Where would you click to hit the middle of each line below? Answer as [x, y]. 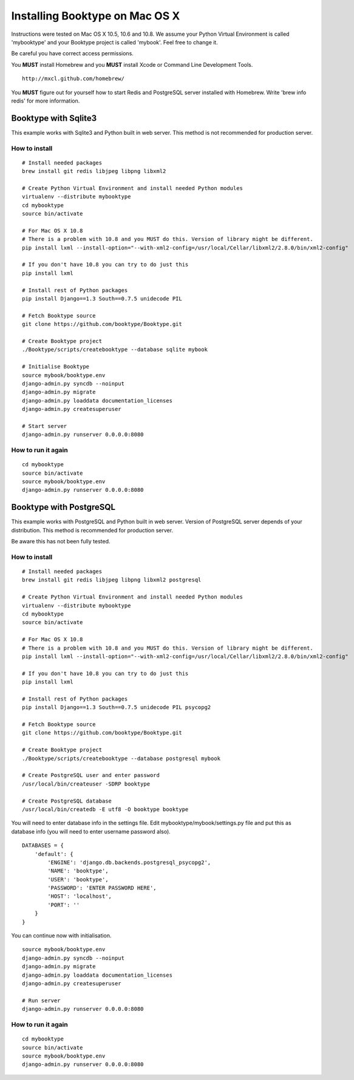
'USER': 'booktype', [78, 879]
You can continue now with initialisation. [61, 936]
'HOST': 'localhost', [80, 896]
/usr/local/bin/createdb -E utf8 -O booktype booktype [105, 809]
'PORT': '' [64, 905]
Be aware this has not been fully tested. [61, 542]
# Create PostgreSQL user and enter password [91, 775]
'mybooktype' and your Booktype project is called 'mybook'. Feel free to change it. [114, 42]
